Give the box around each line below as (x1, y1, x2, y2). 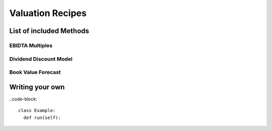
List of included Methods (9, 27, 89, 35)
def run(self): (23, 114, 61, 120)
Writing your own (9, 83, 65, 91)
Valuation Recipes (9, 8, 87, 19)
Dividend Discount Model (9, 55, 73, 62)
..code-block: (9, 96, 37, 102)
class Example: (18, 108, 56, 113)
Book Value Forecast (9, 69, 61, 76)
